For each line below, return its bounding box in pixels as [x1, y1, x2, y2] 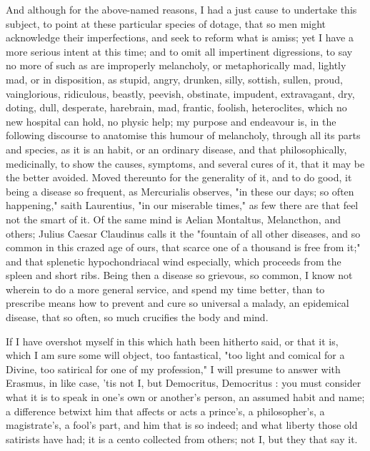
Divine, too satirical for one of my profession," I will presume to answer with [6, 361, 341, 376]
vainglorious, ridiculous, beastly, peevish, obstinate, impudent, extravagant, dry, [6, 86, 355, 101]
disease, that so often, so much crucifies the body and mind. [6, 310, 269, 325]
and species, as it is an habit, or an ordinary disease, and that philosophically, [6, 141, 347, 156]
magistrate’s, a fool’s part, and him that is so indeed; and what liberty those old [6, 417, 358, 432]
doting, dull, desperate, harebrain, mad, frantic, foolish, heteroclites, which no [6, 100, 347, 115]
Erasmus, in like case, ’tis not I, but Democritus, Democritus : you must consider [6, 375, 361, 390]
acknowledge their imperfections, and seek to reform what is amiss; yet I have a [6, 30, 354, 45]
